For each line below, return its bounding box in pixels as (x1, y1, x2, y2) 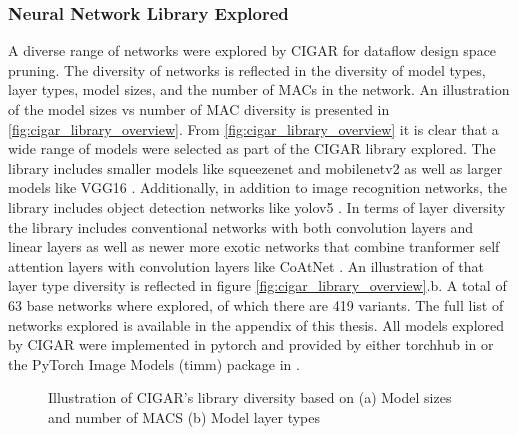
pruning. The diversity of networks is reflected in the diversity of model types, (8, 59, 486, 80)
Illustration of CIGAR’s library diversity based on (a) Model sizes (48, 387, 452, 408)
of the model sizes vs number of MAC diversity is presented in (8, 99, 390, 119)
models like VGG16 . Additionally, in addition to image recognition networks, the (8, 177, 508, 198)
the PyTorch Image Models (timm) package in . (8, 353, 300, 374)
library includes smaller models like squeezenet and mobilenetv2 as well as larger (8, 157, 503, 178)
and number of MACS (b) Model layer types (48, 406, 321, 427)
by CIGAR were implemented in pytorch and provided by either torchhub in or (8, 334, 494, 355)
